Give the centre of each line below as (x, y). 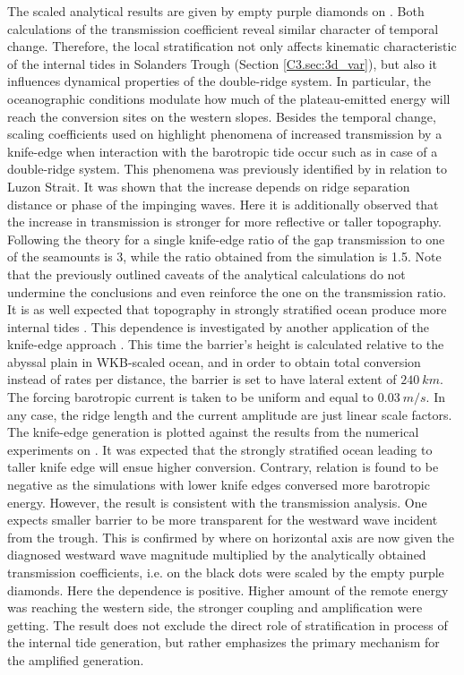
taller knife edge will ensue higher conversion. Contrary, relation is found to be (223, 467)
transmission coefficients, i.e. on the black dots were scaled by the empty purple (226, 572)
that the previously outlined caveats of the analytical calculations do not (206, 273)
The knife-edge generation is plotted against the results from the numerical (213, 432)
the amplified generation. (76, 659)
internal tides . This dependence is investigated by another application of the (218, 326)
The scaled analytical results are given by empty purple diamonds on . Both (216, 11)
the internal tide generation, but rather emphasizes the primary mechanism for (223, 642)
